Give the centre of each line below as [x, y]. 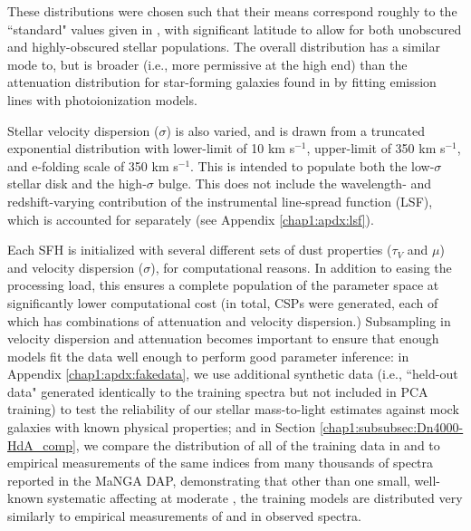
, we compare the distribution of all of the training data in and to [258, 444]
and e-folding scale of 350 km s [93, 165]
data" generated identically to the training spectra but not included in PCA [218, 391]
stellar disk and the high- [77, 183]
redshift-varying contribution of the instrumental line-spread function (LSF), [220, 201]
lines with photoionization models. [102, 99]
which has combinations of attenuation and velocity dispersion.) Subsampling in [229, 320]
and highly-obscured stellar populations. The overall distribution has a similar [224, 47]
